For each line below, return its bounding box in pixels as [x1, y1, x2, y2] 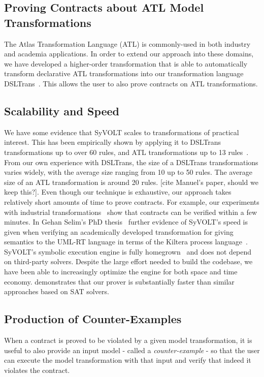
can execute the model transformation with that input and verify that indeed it [4, 355, 251, 365]
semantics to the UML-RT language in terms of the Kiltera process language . [4, 236, 248, 247]
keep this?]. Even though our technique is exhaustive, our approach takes [4, 186, 232, 197]
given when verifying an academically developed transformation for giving [4, 226, 234, 237]
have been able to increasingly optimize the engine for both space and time [4, 266, 238, 277]
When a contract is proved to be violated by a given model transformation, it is [4, 335, 252, 345]
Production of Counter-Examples [4, 311, 182, 327]
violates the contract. [4, 364, 70, 375]
